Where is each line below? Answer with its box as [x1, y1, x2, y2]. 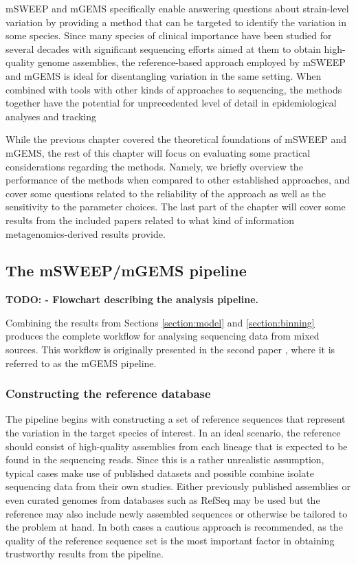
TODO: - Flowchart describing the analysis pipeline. [5, 292, 259, 307]
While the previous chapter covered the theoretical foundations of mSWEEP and [5, 132, 346, 146]
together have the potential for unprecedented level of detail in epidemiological [5, 96, 337, 110]
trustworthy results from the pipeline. [5, 546, 164, 561]
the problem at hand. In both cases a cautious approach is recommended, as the [5, 520, 343, 534]
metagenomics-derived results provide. [5, 226, 166, 241]
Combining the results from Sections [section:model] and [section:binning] [5, 315, 315, 329]
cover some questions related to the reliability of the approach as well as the [5, 186, 326, 200]
